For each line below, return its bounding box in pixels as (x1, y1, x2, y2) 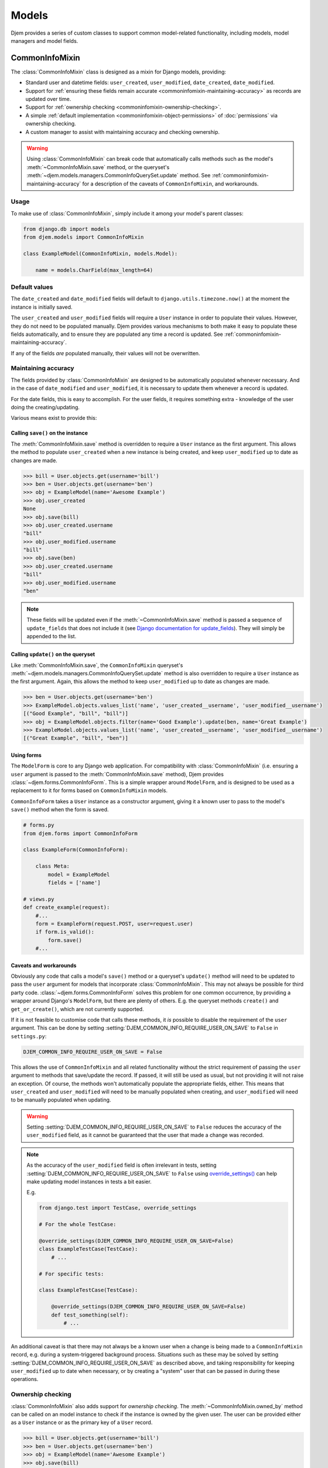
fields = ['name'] (47, 879, 101, 886)
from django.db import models (23, 225, 110, 232)
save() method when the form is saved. (11, 806, 109, 813)
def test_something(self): (51, 1311, 129, 1318)
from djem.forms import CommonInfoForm (23, 830, 138, 837)
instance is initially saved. (11, 303, 73, 311)
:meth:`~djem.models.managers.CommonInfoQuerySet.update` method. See (26, 172, 211, 179)
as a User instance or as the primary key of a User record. (11, 1419, 153, 1426)
